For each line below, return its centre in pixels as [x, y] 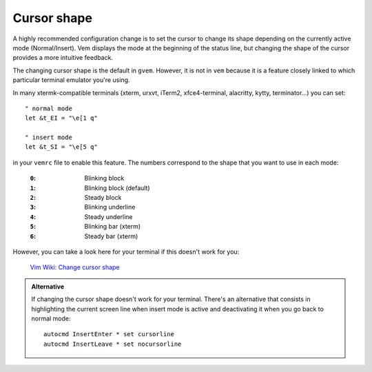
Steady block [103, 198]
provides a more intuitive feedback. [63, 58]
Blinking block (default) [117, 188]
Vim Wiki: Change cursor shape [75, 267]
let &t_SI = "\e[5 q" [61, 147]
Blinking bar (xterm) [113, 227]
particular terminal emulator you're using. [71, 80]
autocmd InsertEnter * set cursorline [109, 334]
